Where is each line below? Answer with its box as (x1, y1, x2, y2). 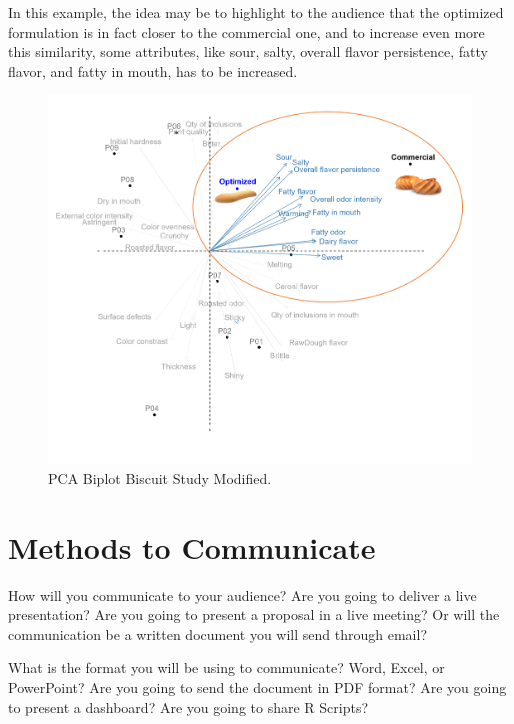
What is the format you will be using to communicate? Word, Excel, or (8, 657, 445, 678)
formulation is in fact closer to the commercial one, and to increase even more (8, 21, 485, 42)
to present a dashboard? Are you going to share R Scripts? (8, 696, 369, 717)
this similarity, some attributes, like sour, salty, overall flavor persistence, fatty (8, 41, 488, 62)
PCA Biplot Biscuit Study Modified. (48, 467, 272, 488)
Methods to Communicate (8, 526, 376, 567)
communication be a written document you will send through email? (8, 623, 427, 644)
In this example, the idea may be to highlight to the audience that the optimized (8, 2, 504, 22)
